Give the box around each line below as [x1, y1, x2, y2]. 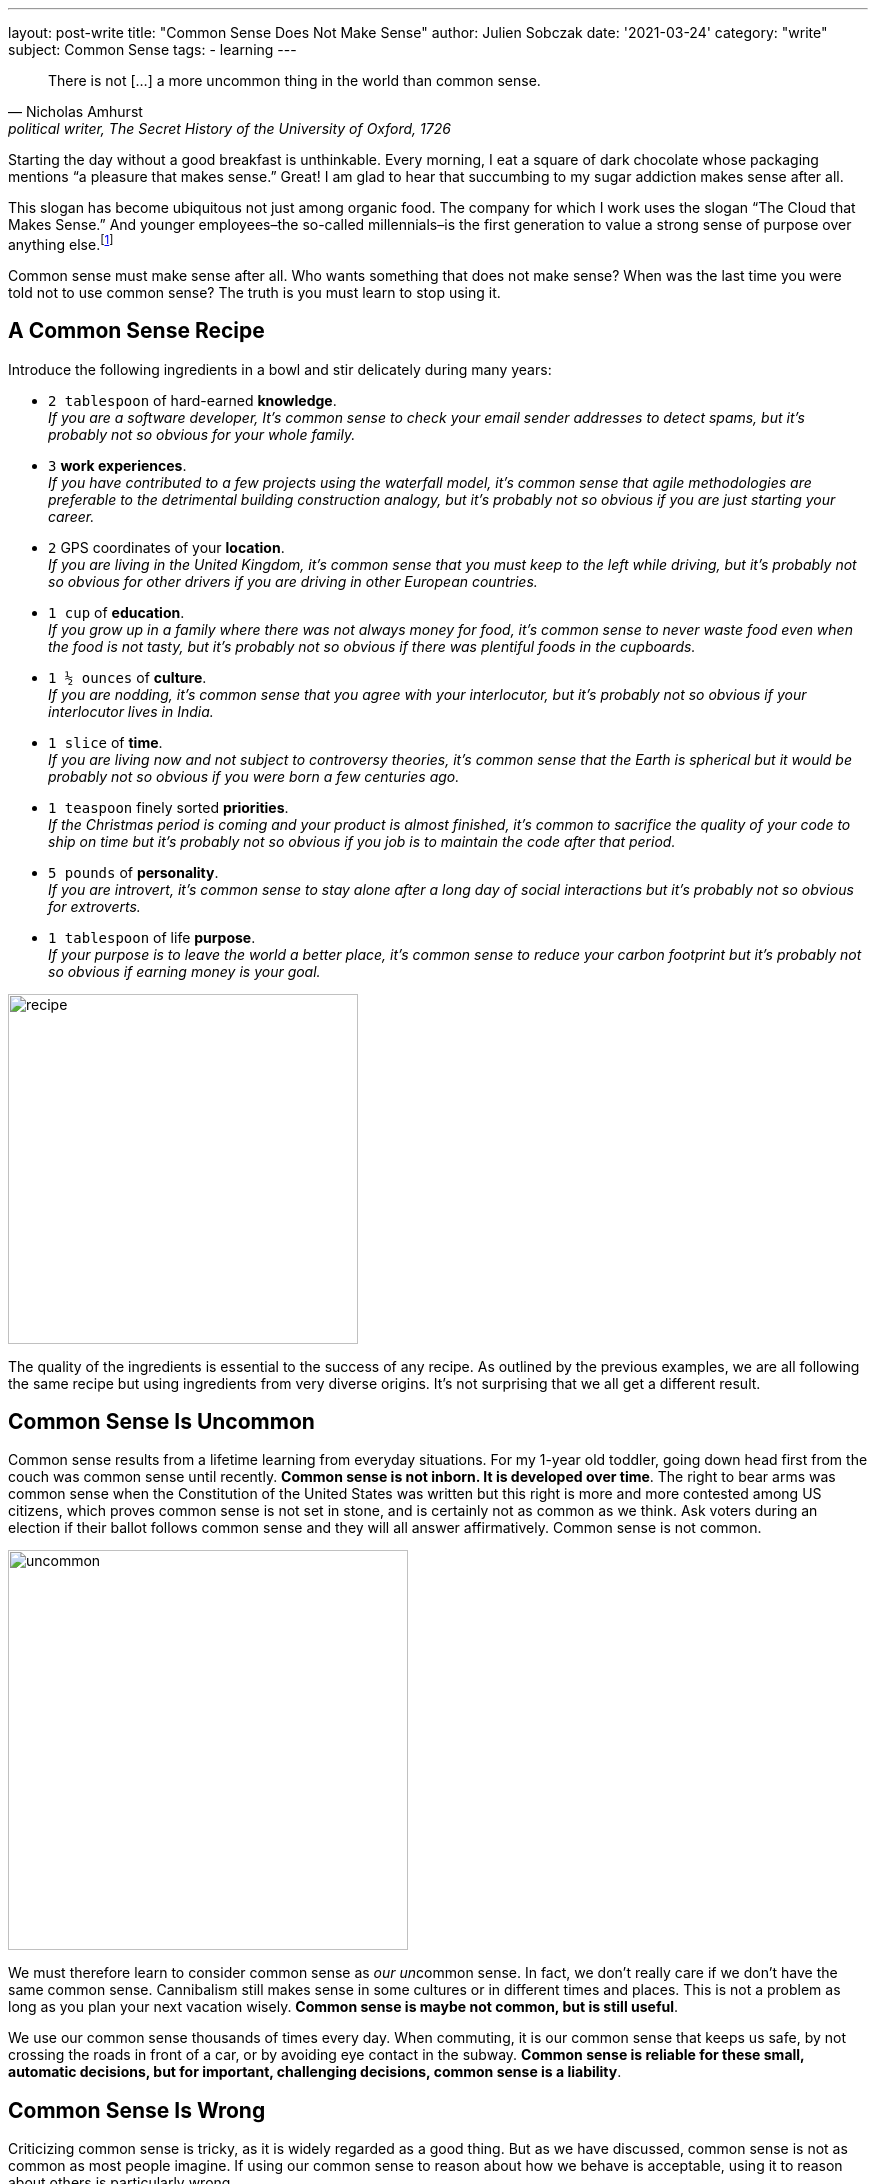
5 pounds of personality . [48, 863, 219, 881]
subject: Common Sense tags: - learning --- [8, 41, 297, 58]
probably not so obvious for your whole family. [48, 425, 356, 443]
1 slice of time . [48, 733, 163, 751]
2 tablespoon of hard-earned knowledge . [48, 391, 337, 409]
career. [48, 507, 95, 525]
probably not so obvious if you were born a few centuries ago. [48, 767, 460, 785]
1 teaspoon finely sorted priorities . [48, 798, 289, 816]
